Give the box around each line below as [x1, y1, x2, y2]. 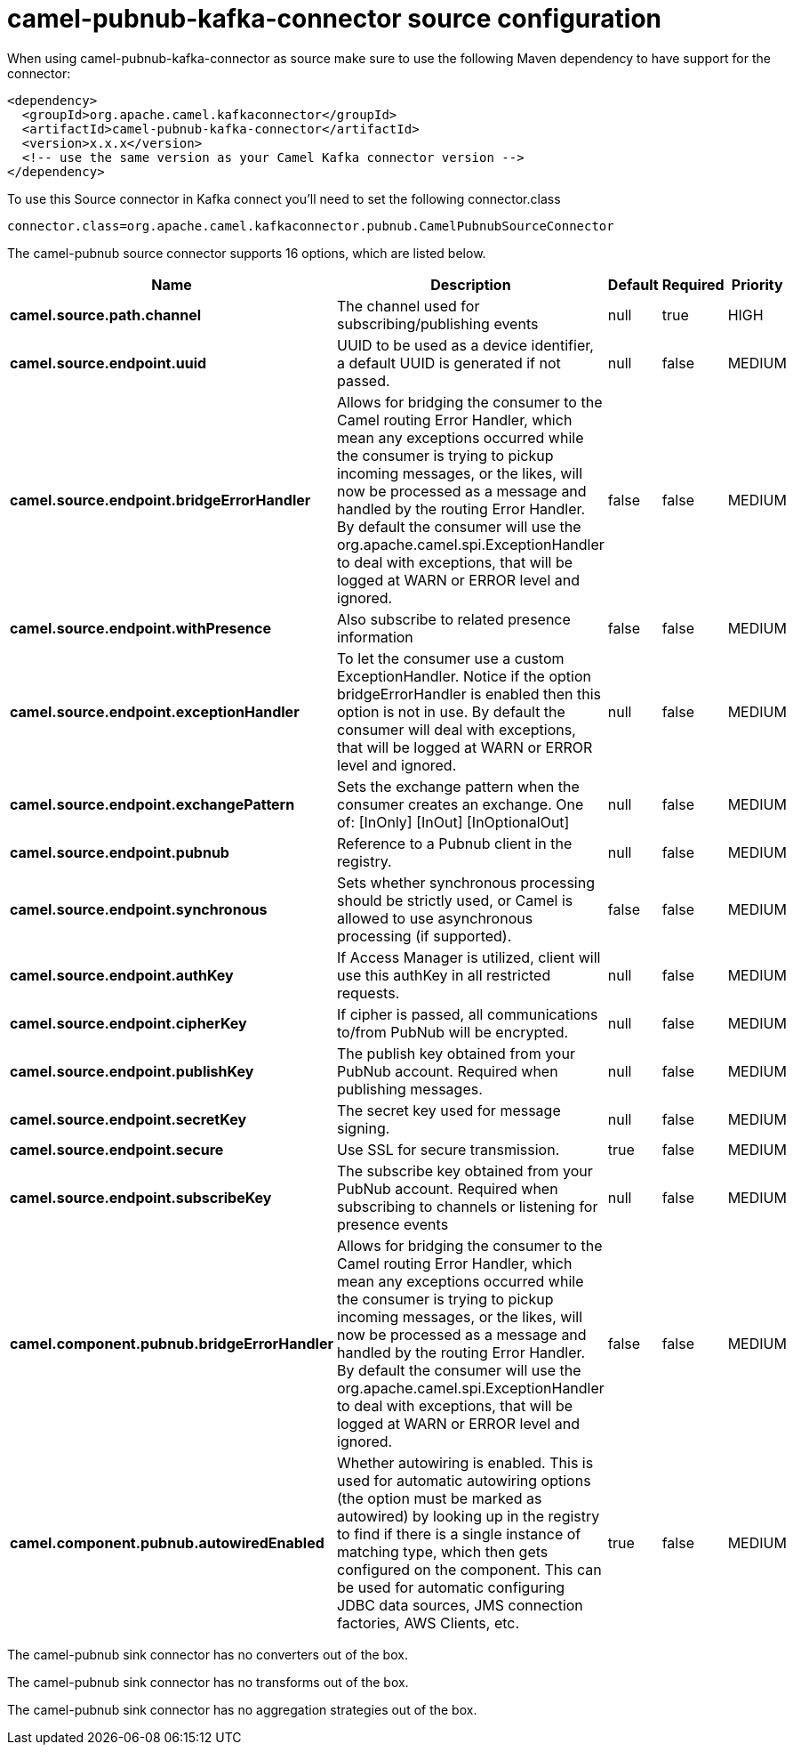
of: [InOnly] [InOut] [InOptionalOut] [337, 812, 570, 831]
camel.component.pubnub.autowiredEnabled [10, 1533, 324, 1552]
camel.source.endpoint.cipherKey [10, 1013, 247, 1032]
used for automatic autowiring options [337, 1471, 591, 1490]
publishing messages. [337, 1079, 483, 1098]
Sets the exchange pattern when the [337, 777, 580, 795]
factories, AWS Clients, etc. [337, 1613, 520, 1632]
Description [430, 275, 511, 294]
